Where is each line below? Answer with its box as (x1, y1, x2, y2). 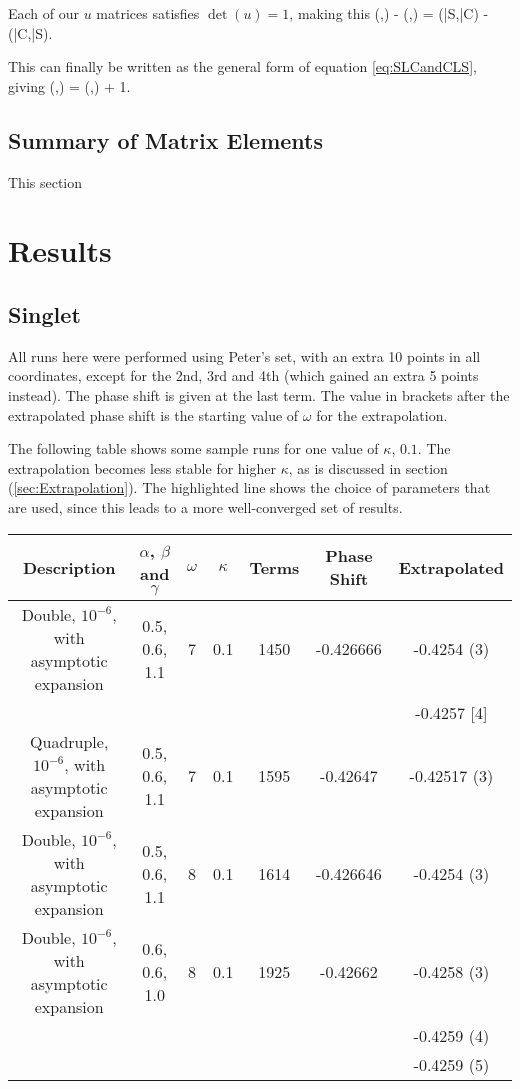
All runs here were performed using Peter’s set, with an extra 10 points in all (8, 345, 481, 366)
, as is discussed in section (288, 457, 448, 478)
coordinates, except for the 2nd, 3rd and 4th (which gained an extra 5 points (8, 365, 479, 386)
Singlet (8, 298, 81, 329)
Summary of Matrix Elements (8, 124, 324, 155)
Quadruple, (30, 729, 109, 753)
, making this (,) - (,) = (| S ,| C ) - (289, 3, 489, 23)
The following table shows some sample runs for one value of (8, 438, 379, 459)
